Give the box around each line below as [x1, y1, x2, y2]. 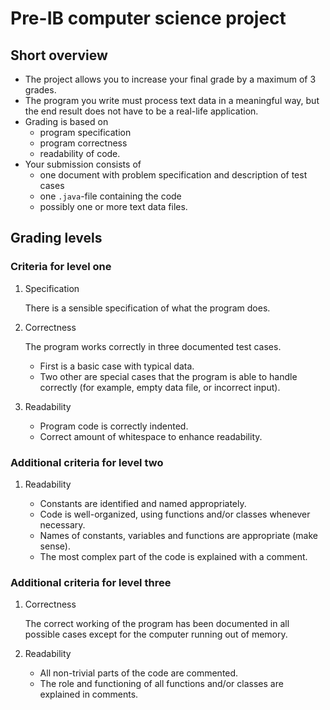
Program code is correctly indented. [39, 420, 189, 432]
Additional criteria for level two [10, 455, 164, 469]
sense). [39, 540, 71, 552]
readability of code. [39, 148, 121, 159]
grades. [24, 84, 57, 96]
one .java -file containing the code [39, 190, 182, 202]
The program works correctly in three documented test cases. [24, 340, 282, 352]
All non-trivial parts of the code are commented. [39, 667, 239, 679]
